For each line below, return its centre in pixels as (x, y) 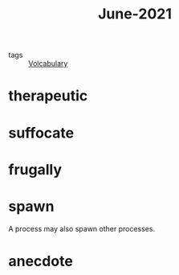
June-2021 (135, 14)
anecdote (41, 261)
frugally (35, 169)
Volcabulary (48, 64)
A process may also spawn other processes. (81, 228)
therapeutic (48, 96)
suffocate (41, 133)
